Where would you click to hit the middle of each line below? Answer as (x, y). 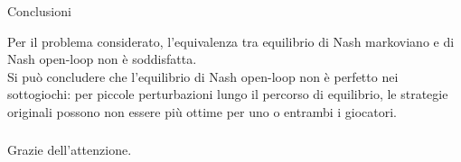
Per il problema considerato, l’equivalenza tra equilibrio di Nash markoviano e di (231, 41)
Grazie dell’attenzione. (70, 150)
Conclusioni (39, 11)
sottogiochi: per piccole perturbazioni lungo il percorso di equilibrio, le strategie (228, 94)
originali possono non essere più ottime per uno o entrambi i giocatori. (202, 111)
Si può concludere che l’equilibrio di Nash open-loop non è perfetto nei (203, 76)
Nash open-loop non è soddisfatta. (102, 59)
